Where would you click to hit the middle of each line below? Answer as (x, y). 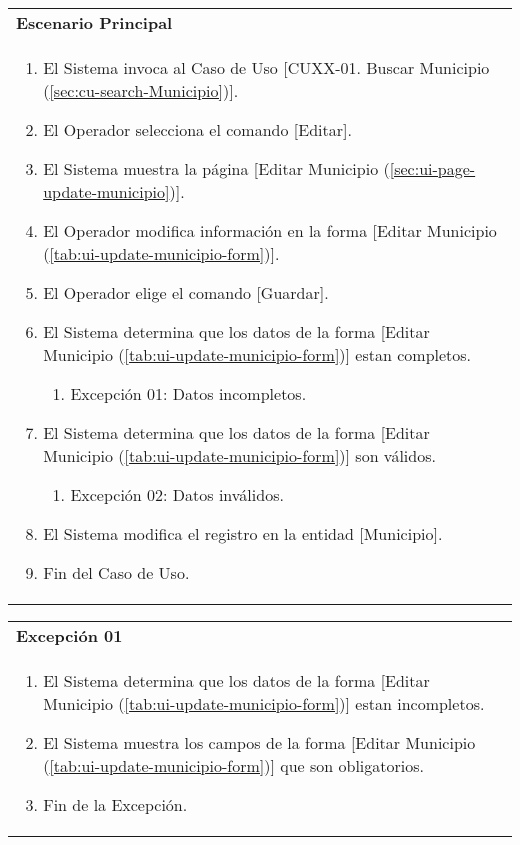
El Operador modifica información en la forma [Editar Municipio (270, 230)
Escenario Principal (94, 22)
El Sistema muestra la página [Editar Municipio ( (216, 168)
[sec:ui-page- (432, 168)
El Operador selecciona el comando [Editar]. (197, 129)
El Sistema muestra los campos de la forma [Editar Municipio (259, 742)
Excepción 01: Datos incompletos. (188, 393)
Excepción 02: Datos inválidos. (177, 494)
